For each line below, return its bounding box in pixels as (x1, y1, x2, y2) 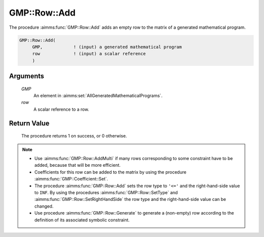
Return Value (9, 119, 50, 127)
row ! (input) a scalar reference (32, 51, 146, 57)
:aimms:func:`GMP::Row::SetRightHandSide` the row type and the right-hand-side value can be (34, 197, 226, 202)
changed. (34, 203, 54, 209)
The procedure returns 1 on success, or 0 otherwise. (21, 133, 127, 139)
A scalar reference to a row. (33, 106, 89, 112)
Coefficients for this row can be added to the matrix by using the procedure (34, 169, 187, 175)
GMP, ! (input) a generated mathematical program (32, 44, 182, 50)
